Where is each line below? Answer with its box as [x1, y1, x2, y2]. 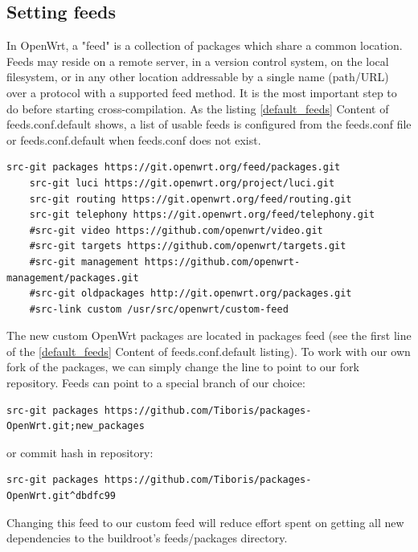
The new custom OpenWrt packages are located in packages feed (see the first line [6, 327, 412, 344]
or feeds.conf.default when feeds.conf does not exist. [6, 131, 261, 148]
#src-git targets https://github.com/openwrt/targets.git [29, 240, 346, 252]
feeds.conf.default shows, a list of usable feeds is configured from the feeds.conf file [6, 116, 412, 133]
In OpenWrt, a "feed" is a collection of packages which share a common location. [6, 37, 403, 54]
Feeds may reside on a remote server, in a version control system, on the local [6, 52, 389, 69]
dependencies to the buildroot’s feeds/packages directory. [6, 530, 288, 546]
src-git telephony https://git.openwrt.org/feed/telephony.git [29, 209, 375, 221]
